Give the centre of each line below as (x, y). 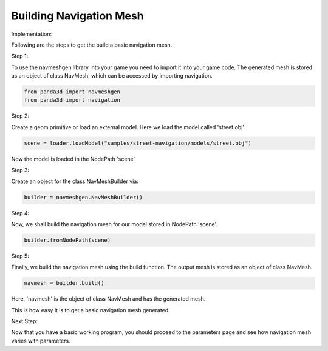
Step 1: (20, 56)
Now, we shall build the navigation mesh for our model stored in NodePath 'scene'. (114, 224)
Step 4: (20, 213)
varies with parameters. (41, 341)
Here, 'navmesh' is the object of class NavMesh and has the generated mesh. (108, 299)
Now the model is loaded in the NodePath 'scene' (73, 159)
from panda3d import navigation (72, 100)
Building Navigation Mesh (77, 16)
